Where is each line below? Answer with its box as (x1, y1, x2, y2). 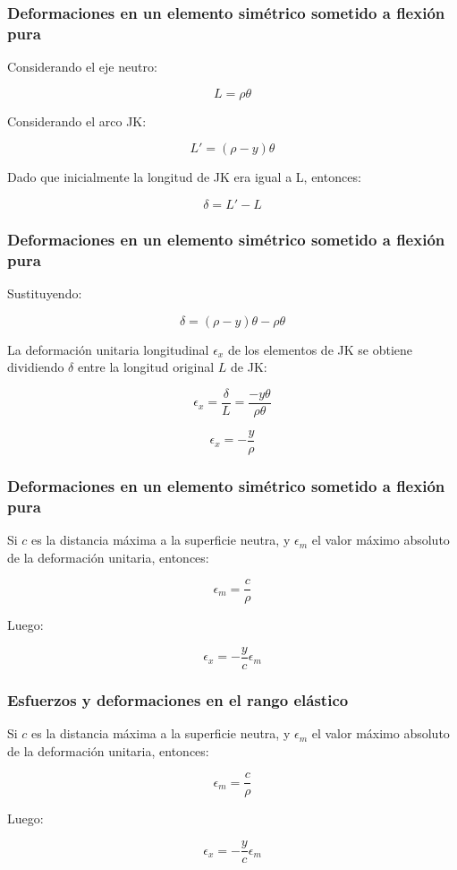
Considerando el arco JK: (7, 111, 147, 130)
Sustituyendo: (7, 284, 82, 303)
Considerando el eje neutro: (7, 57, 157, 76)
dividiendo (7, 357, 64, 376)
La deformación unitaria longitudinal (7, 340, 209, 358)
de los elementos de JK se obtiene (227, 340, 413, 358)
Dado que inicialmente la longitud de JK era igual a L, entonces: (7, 168, 361, 186)
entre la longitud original (77, 357, 215, 376)
